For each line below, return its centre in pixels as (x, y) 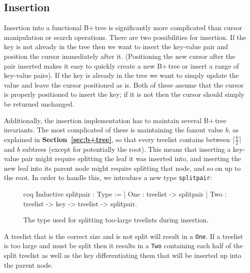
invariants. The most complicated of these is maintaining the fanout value (114, 130)
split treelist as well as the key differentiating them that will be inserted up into (123, 255)
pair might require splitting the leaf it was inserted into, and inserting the (131, 158)
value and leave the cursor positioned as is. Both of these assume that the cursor (124, 84)
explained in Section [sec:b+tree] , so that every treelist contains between (117, 139)
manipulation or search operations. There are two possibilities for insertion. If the (125, 37)
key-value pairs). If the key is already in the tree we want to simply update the (121, 75)
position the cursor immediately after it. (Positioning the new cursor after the (120, 56)
